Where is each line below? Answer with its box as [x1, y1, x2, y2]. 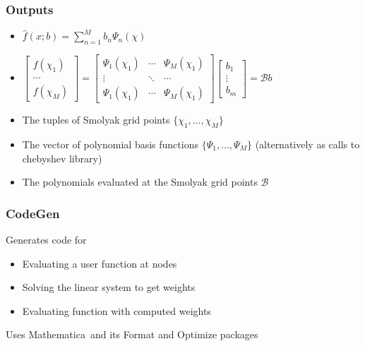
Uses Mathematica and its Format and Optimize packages [6, 327, 258, 342]
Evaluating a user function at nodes [22, 256, 177, 270]
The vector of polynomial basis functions [22, 136, 198, 151]
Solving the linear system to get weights [22, 280, 196, 294]
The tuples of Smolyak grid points [22, 112, 170, 127]
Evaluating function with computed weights [22, 303, 211, 318]
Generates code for [6, 232, 87, 246]
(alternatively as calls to [255, 136, 360, 151]
